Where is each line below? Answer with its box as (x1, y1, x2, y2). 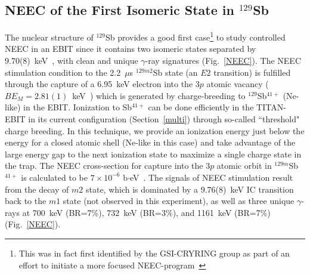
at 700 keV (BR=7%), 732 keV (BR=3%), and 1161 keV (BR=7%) (22, 206, 271, 218)
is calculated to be (21, 171, 88, 183)
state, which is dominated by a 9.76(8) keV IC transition (85, 183, 294, 195)
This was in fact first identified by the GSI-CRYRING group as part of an (18, 246, 290, 259)
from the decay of (5, 183, 69, 195)
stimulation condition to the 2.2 (5, 66, 121, 78)
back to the (5, 194, 46, 207)
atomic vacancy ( (206, 78, 269, 90)
